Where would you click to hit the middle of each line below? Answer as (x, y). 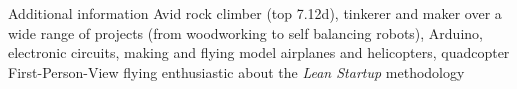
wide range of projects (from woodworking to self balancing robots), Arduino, (245, 32)
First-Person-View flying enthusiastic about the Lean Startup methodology (236, 71)
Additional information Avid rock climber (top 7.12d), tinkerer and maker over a (255, 13)
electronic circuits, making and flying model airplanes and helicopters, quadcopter (259, 52)
